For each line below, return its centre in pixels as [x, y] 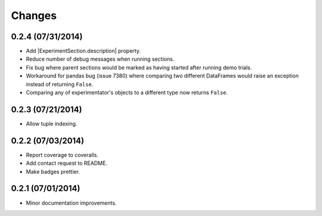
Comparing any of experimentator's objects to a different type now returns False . [127, 93]
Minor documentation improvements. [71, 203]
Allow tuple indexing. [52, 123]
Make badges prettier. [53, 171]
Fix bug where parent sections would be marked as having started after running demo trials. [139, 67]
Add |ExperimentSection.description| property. [83, 51]
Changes [34, 15]
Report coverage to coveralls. [62, 155]
